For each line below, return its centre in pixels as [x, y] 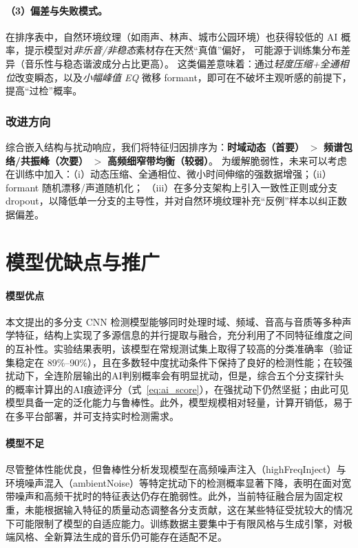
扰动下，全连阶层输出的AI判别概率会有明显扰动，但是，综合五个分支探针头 [175, 376]
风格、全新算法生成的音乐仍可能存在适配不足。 [121, 537]
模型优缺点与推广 [83, 261]
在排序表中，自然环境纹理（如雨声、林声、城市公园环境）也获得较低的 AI [172, 36]
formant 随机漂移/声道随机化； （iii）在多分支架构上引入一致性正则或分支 [172, 187]
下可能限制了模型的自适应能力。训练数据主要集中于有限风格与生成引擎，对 [174, 523]
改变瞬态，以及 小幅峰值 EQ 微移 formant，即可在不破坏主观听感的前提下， [183, 77]
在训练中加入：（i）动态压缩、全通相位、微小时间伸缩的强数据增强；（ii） [169, 174]
